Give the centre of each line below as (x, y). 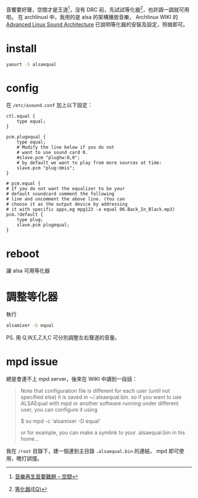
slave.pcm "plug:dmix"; (46, 168)
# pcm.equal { (24, 184)
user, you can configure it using (59, 410)
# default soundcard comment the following (60, 194)
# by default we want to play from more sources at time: (89, 163)
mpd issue (32, 362)
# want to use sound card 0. (52, 153)
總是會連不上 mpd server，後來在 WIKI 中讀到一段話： (72, 379)
